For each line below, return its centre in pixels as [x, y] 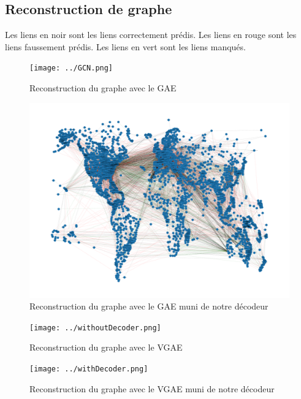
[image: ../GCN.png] [71, 68]
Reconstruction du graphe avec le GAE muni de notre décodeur [149, 306]
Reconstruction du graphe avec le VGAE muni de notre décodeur [152, 388]
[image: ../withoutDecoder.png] [95, 328]
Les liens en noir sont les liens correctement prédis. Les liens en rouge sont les [151, 35]
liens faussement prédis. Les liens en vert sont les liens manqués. [125, 46]
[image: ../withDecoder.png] [89, 369]
